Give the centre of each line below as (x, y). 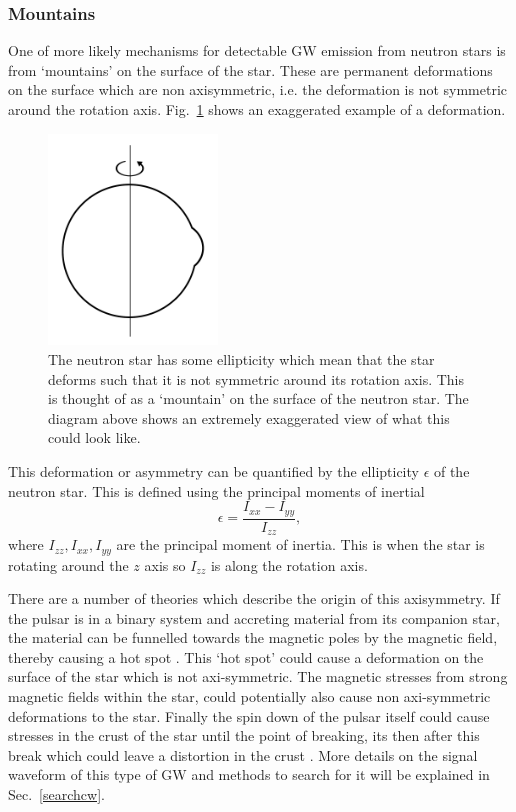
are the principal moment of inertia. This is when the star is (300, 544)
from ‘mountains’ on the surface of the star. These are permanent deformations (250, 69)
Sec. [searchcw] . (56, 794)
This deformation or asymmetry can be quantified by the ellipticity (213, 470)
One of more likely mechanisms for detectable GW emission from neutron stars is (257, 50)
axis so (165, 564)
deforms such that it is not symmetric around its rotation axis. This (256, 378)
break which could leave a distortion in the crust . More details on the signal (243, 754)
